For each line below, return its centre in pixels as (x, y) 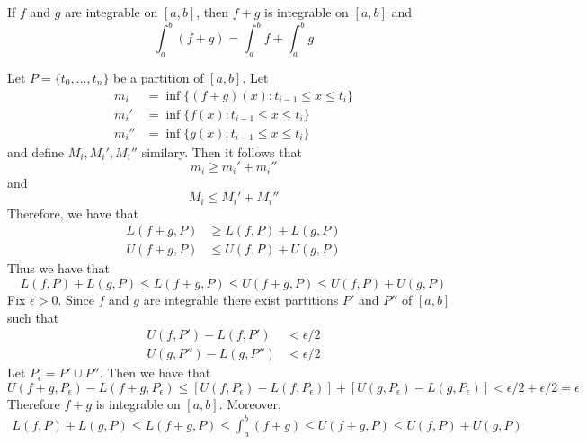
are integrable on (111, 12)
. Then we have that (155, 373)
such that (33, 317)
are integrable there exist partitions (241, 299)
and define (36, 151)
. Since (76, 299)
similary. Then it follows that (222, 151)
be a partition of (159, 77)
